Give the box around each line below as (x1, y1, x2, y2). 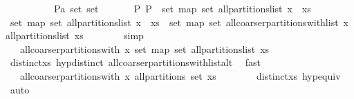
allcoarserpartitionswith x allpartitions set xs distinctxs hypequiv (19, 68, 341, 82)
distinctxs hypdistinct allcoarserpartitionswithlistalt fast (10, 55, 261, 69)
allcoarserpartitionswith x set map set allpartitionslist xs (19, 41, 270, 56)
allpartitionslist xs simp (6, 28, 144, 43)
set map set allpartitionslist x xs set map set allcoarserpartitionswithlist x (10, 14, 349, 29)
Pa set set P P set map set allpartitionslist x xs (53, 1, 311, 15)
